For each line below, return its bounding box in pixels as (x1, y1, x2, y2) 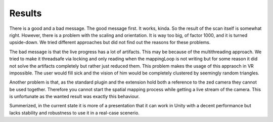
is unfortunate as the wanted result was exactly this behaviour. (9, 94, 140, 100)
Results (9, 8, 42, 19)
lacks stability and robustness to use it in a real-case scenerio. (9, 109, 140, 116)
